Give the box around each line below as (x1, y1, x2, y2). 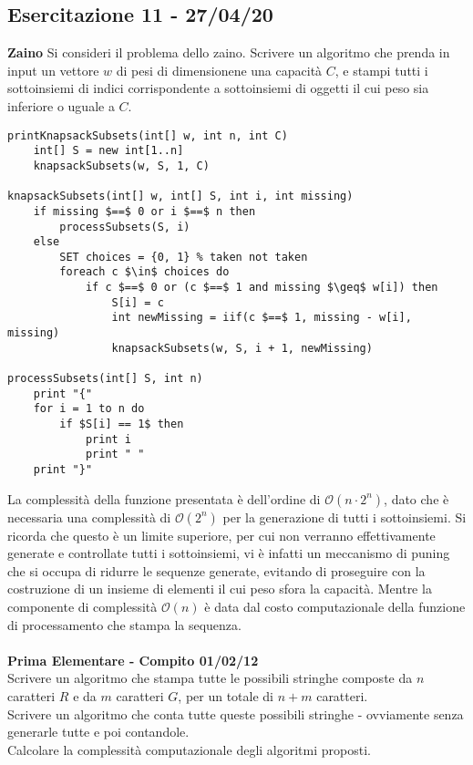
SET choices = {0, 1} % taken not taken (59, 250, 308, 264)
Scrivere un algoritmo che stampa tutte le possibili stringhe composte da (7, 668, 413, 687)
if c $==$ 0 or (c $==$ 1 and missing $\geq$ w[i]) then (85, 281, 438, 295)
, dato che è (384, 489, 449, 508)
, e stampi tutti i (334, 60, 428, 79)
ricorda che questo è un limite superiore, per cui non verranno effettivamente (7, 525, 436, 544)
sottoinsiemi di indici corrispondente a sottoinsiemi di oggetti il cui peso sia (7, 78, 429, 98)
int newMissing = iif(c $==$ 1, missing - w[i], (111, 311, 412, 325)
